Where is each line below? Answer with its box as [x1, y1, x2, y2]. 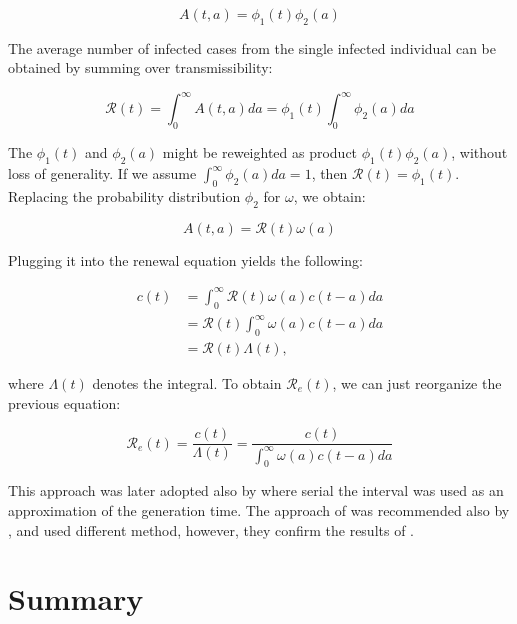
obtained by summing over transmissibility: [8, 57, 273, 78]
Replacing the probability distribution [8, 185, 241, 206]
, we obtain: [293, 185, 366, 206]
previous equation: [8, 392, 121, 413]
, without [451, 142, 508, 163]
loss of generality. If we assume [8, 163, 197, 184]
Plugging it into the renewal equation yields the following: [8, 249, 364, 270]
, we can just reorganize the [332, 372, 502, 393]
